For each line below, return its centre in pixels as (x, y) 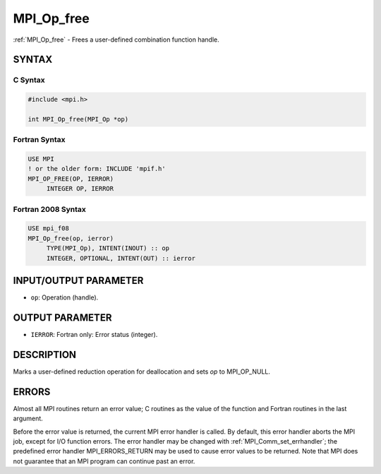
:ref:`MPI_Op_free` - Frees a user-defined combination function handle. (116, 40)
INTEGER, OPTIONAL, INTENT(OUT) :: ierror (121, 258)
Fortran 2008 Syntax (49, 209)
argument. (28, 419)
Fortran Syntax (39, 140)
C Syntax (29, 80)
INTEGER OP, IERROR (80, 189)
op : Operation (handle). (65, 297)
